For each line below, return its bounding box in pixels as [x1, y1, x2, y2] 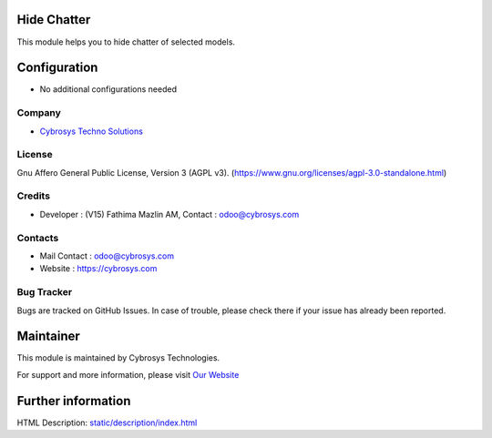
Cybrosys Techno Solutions [39, 126, 143, 137]
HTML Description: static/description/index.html [16, 417, 198, 428]
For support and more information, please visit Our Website [16, 369, 240, 380]
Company [16, 107, 61, 119]
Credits [16, 189, 50, 202]
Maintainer [16, 329, 81, 344]
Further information [16, 392, 131, 409]
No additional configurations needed [39, 84, 178, 95]
